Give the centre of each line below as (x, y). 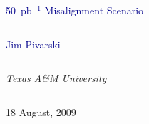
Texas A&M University (56, 78)
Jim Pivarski (33, 44)
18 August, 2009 (41, 112)
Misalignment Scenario (94, 10)
